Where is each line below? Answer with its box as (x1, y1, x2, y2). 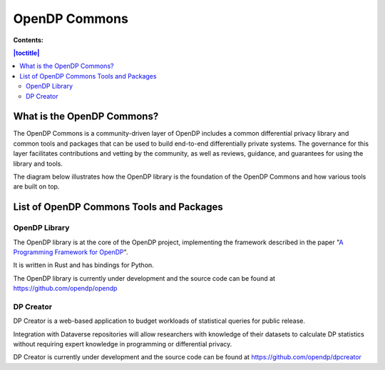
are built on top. (13, 182, 60, 191)
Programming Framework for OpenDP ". (13, 247, 128, 256)
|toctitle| (13, 49, 40, 57)
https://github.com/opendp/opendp (13, 284, 118, 293)
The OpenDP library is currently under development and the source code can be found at (13, 274, 276, 282)
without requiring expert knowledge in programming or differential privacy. (13, 340, 232, 348)
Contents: (13, 36, 44, 44)
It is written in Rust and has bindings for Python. (13, 261, 155, 269)
